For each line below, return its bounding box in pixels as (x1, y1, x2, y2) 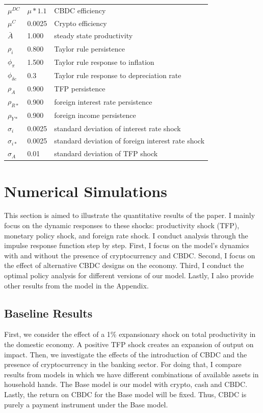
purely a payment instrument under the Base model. (4, 399, 168, 409)
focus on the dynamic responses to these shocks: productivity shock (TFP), (4, 220, 240, 231)
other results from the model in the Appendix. (4, 280, 149, 290)
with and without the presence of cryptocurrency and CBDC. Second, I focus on (4, 250, 255, 260)
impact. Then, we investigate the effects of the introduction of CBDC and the (4, 349, 247, 359)
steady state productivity (54, 30, 133, 41)
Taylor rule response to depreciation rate (54, 69, 181, 80)
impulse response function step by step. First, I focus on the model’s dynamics (4, 240, 249, 251)
